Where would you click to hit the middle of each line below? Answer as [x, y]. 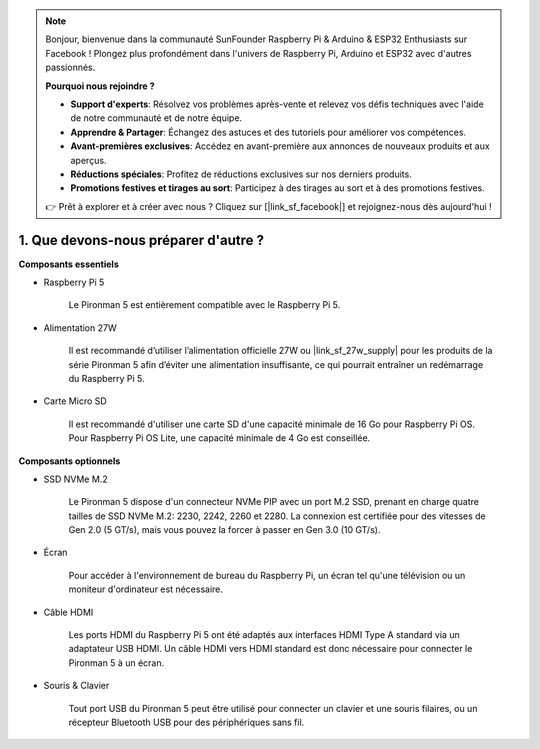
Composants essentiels [68, 264]
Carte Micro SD [75, 401]
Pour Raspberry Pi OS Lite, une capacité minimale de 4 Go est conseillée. [219, 438]
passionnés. [70, 67]
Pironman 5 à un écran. [116, 662]
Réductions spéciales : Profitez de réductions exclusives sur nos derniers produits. [241, 174]
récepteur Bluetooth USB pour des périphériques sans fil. [186, 722]
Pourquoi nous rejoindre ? [100, 86]
